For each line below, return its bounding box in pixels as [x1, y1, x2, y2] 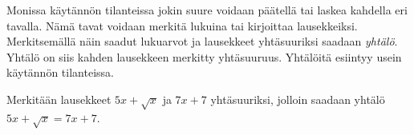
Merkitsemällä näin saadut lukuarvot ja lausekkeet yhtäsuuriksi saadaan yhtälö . [6, 33, 398, 50]
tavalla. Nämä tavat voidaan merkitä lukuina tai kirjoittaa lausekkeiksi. [6, 17, 358, 34]
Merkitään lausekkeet [6, 90, 112, 107]
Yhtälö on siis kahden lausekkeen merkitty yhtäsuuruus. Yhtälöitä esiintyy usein [6, 48, 402, 65]
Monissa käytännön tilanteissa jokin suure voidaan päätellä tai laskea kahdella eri [6, 2, 408, 18]
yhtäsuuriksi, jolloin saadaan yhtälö [210, 90, 385, 107]
